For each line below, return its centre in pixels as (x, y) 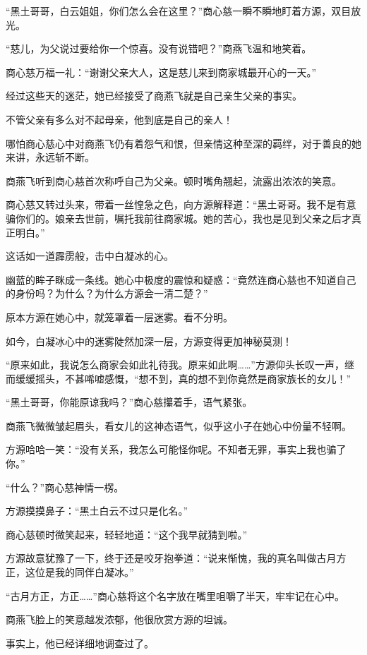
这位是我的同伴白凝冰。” (79, 572)
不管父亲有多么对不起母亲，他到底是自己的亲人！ (119, 119)
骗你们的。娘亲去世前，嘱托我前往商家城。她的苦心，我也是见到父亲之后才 (179, 218)
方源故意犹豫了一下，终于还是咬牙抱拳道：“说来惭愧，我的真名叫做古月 (171, 558)
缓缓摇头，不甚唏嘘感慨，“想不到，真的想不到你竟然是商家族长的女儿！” (183, 378)
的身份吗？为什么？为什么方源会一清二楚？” (107, 293)
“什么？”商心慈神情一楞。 (65, 487)
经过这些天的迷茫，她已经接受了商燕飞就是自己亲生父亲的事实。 (154, 96)
